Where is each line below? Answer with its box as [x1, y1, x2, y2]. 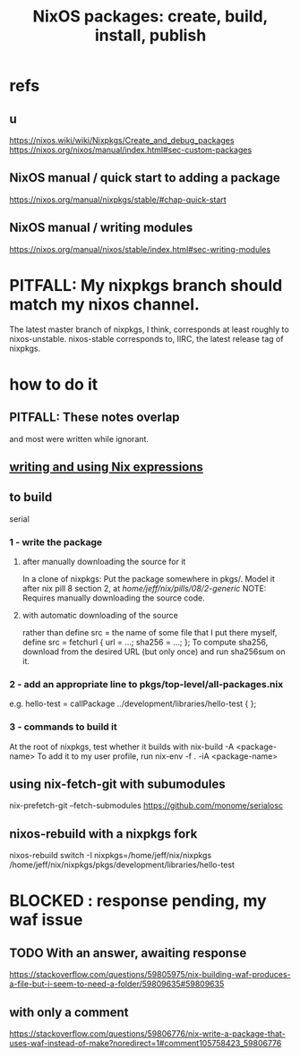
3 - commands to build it [9, 720, 118, 733]
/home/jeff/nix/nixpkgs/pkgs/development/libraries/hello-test [9, 859, 236, 870]
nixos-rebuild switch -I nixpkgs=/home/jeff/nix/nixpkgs [9, 850, 212, 861]
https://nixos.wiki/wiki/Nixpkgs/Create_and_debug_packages [9, 135, 235, 145]
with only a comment [9, 1004, 129, 1019]
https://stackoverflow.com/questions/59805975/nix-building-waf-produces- [9, 969, 291, 980]
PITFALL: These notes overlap [9, 410, 181, 425]
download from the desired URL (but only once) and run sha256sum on [21, 646, 286, 657]
